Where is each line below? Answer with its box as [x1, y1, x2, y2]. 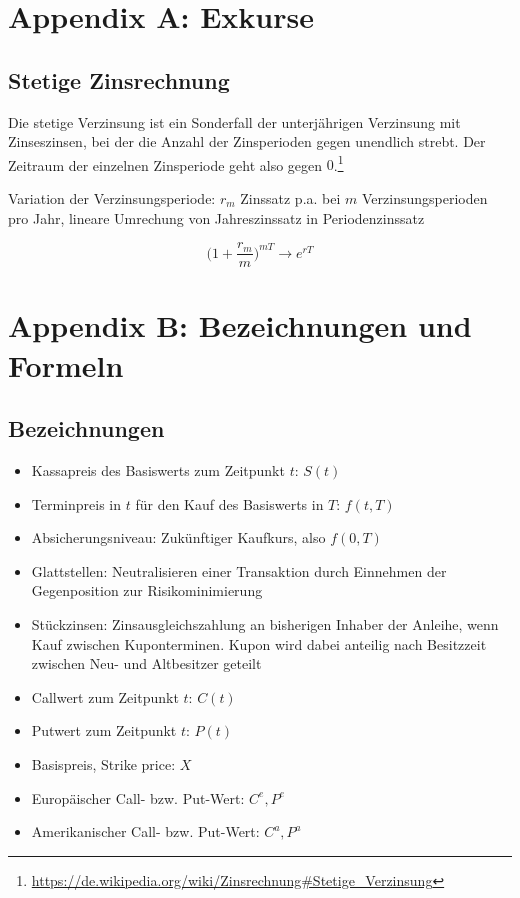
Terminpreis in [31, 493, 122, 514]
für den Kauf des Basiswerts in [135, 493, 324, 514]
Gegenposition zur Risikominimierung [31, 580, 263, 601]
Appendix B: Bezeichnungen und [8, 305, 472, 346]
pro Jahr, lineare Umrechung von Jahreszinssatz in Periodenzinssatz [8, 207, 425, 228]
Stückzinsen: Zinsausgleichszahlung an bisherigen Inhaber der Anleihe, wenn [31, 614, 499, 634]
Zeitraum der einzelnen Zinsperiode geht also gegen [8, 154, 323, 175]
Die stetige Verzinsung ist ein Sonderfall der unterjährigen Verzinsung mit [8, 111, 461, 132]
